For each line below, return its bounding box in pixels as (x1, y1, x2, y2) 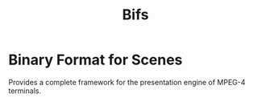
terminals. (8, 86, 42, 96)
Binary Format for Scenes (8, 51, 183, 69)
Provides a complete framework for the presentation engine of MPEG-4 (8, 77, 246, 87)
